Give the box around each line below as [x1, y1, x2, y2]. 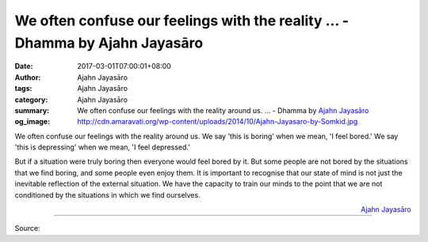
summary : [14, 105, 50, 115]
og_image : [14, 117, 51, 127]
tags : [14, 84, 32, 93]
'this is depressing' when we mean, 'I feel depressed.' [14, 142, 190, 152]
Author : [14, 72, 41, 82]
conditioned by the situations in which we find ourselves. [14, 190, 201, 199]
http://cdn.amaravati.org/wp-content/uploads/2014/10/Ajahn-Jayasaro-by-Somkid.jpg [77, 117, 358, 127]
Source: [14, 224, 40, 233]
